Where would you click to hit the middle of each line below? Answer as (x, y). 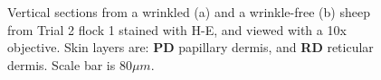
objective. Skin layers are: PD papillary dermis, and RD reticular (190, 47)
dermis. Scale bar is (62, 64)
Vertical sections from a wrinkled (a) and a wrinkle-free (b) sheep (189, 12)
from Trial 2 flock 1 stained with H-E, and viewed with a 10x (177, 29)
